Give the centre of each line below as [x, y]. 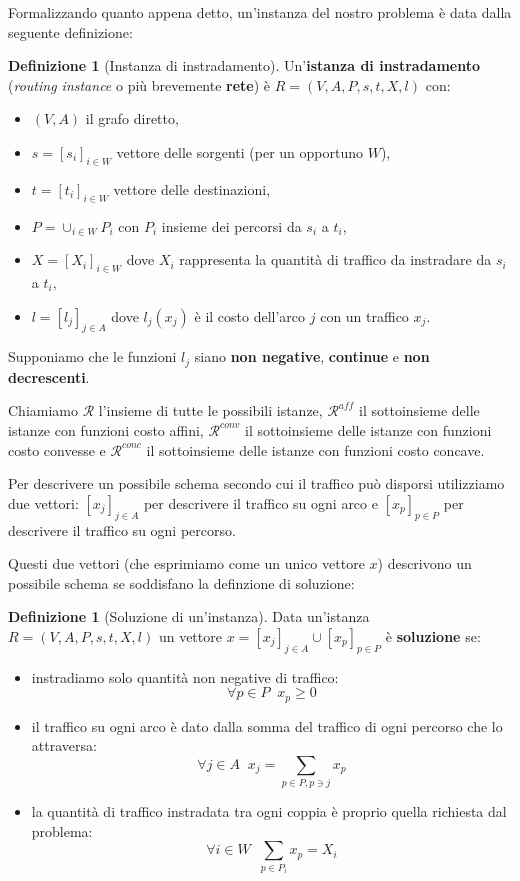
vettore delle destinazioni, [192, 188]
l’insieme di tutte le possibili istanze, [210, 410]
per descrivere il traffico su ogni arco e [260, 502]
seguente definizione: [70, 31]
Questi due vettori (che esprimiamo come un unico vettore [186, 563]
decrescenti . [49, 376]
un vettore [190, 635]
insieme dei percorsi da [231, 225]
